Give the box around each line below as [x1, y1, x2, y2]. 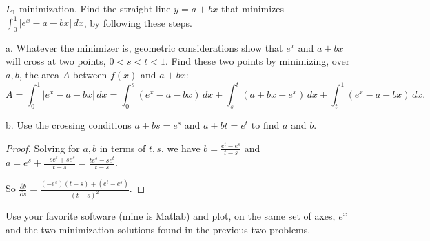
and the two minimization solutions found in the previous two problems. [6, 222, 311, 236]
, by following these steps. [83, 15, 193, 30]
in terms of [99, 140, 146, 155]
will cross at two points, [6, 54, 106, 68]
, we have [161, 140, 201, 155]
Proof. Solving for [6, 140, 80, 155]
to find [251, 117, 280, 132]
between [72, 67, 107, 82]
